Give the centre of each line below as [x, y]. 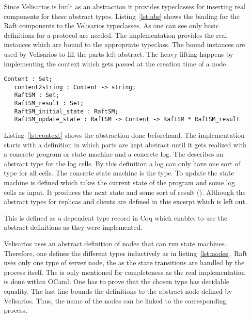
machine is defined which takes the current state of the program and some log [119, 183]
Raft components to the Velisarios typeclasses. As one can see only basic [111, 25]
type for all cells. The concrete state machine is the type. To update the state [119, 173]
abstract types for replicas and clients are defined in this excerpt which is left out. [125, 201]
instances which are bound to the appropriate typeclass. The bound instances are [125, 44]
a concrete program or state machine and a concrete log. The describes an [114, 154]
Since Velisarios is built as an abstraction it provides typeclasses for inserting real [125, 6]
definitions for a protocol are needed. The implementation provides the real [116, 35]
